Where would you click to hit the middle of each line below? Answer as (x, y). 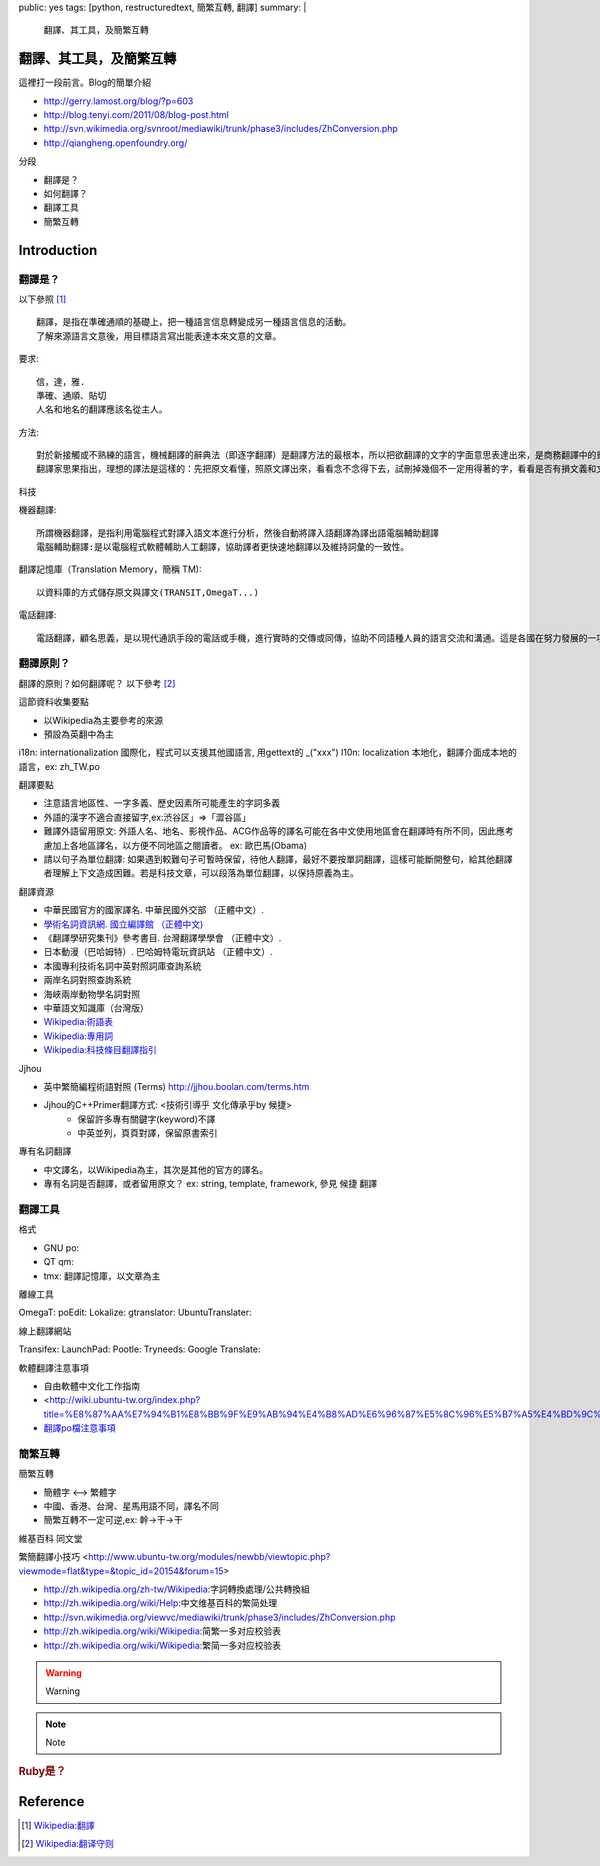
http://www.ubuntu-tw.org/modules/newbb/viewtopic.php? (209, 1557)
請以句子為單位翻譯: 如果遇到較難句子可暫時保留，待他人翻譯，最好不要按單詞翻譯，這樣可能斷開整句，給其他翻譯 (278, 859)
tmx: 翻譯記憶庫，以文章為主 (102, 1276)
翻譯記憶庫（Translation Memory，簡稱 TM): (110, 569)
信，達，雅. (61, 381)
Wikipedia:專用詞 (78, 1036)
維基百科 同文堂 (50, 1538)
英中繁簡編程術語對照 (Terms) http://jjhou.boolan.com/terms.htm (176, 1086)
